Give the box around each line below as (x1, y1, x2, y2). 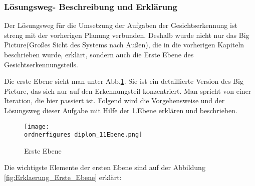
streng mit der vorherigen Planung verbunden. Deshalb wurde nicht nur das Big (4, 29, 249, 40)
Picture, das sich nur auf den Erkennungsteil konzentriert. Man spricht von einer (4, 85, 251, 96)
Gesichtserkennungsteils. (4, 59, 78, 69)
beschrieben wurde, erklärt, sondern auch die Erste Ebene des (4, 49, 194, 59)
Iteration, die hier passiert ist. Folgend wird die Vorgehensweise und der (4, 95, 225, 106)
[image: (24, 123, 50, 130)
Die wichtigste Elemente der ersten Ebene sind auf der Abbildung (4, 162, 205, 173)
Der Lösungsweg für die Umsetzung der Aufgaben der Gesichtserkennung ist (4, 20, 237, 30)
